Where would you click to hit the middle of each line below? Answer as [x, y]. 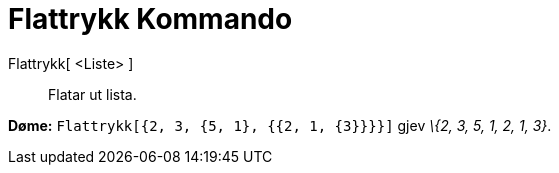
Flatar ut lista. [92, 94]
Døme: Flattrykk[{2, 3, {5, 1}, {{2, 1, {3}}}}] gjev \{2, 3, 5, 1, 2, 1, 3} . [280, 125]
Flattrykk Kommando [150, 19]
